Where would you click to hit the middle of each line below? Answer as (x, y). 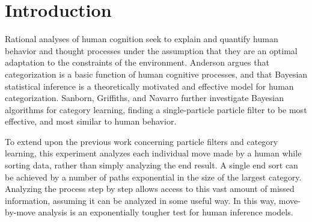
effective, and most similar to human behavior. (91, 121)
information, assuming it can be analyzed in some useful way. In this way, (141, 200)
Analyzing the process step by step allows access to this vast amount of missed (150, 189)
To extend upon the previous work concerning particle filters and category (142, 141)
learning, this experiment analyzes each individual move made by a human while (153, 153)
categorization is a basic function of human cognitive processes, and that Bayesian (156, 74)
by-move (20, 212)
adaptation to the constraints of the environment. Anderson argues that (137, 62)
